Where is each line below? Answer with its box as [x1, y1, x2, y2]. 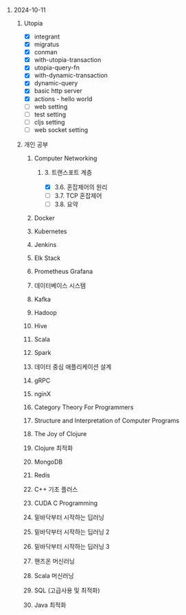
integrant [34, 32, 60, 41]
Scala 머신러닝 [34, 572, 74, 580]
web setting [34, 102, 68, 111]
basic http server [34, 87, 82, 95]
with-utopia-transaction [34, 56, 102, 64]
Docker [34, 214, 55, 222]
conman [34, 48, 58, 56]
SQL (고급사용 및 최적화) [34, 586, 101, 594]
